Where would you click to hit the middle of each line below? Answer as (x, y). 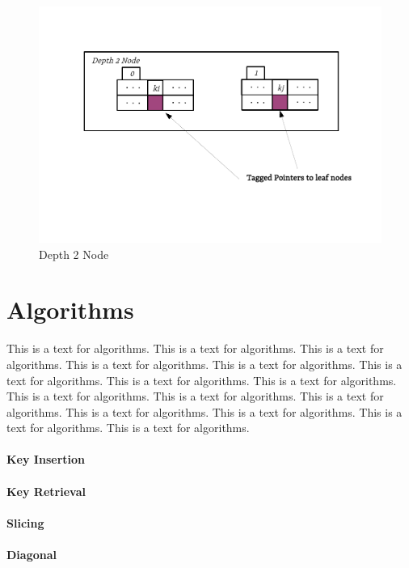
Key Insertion (46, 459)
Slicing (25, 522)
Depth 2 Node (74, 254)
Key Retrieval (46, 491)
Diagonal (32, 555)
